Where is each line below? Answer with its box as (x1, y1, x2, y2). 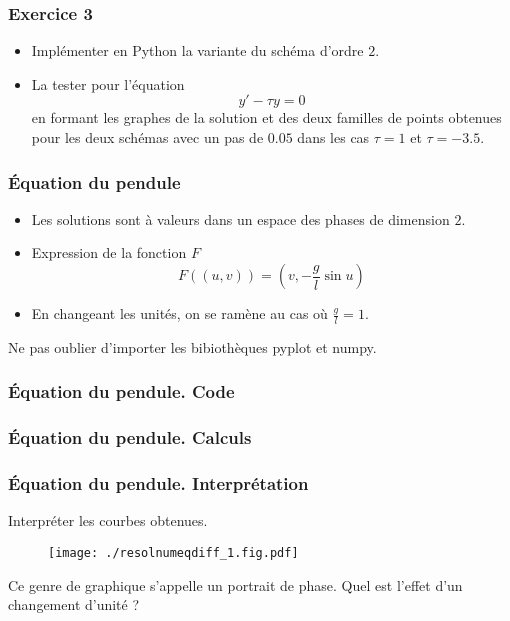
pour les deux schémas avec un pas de (31, 127, 264, 147)
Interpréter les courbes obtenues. (8, 510, 208, 531)
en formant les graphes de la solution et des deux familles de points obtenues (31, 107, 502, 128)
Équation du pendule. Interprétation (8, 471, 309, 496)
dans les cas (297, 127, 370, 147)
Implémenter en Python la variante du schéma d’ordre (31, 40, 364, 61)
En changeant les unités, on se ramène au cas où (31, 303, 328, 323)
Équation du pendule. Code (8, 379, 235, 404)
